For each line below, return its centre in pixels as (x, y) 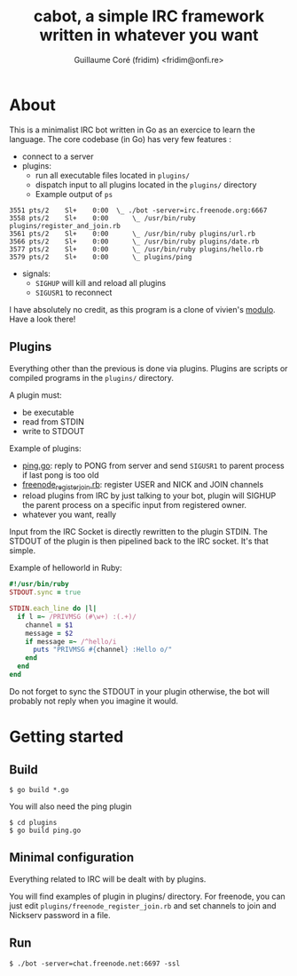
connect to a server (58, 156)
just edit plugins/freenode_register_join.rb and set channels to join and (143, 905)
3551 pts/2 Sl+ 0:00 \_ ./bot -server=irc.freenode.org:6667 (138, 210)
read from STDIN (53, 421)
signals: (36, 274)
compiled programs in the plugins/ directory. (92, 377)
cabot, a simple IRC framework (149, 16)
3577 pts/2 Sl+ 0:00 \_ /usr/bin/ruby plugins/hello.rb (137, 249)
